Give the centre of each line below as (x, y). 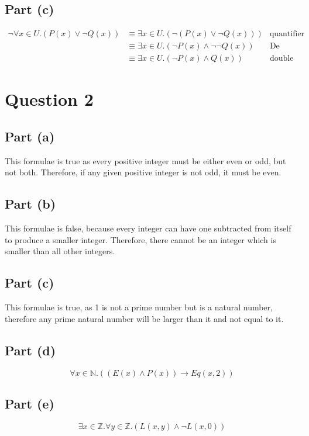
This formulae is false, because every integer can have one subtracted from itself (148, 228)
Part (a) (30, 136)
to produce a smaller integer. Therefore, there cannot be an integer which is (140, 239)
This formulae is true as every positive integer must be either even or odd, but (145, 160)
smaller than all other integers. (60, 251)
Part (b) (30, 204)
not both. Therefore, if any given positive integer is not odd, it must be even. (143, 172)
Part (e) (30, 404)
